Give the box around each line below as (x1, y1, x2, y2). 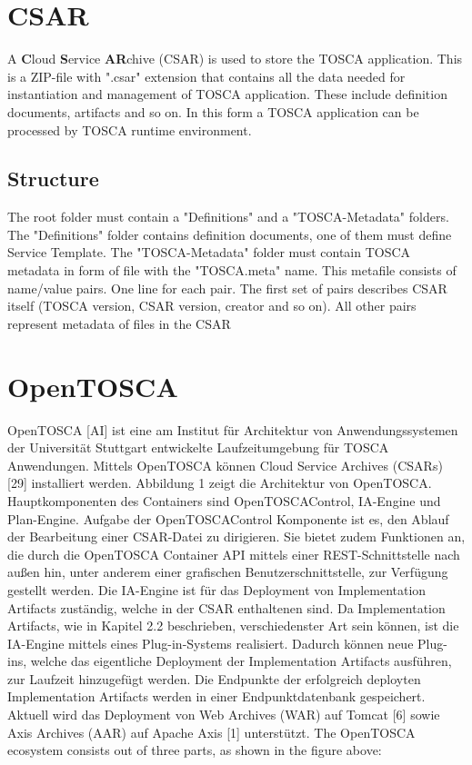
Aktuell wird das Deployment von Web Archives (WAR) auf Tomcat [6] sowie (7, 705, 440, 724)
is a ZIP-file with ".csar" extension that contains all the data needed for (7, 66, 406, 85)
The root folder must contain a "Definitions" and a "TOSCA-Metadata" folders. (7, 207, 449, 226)
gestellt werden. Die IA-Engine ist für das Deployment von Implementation (7, 580, 427, 599)
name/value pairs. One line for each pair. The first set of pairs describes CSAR (7, 278, 447, 297)
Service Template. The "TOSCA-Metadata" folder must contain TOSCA (7, 243, 411, 262)
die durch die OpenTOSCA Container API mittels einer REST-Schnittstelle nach (7, 544, 460, 563)
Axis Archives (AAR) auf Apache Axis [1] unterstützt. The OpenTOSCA (7, 722, 416, 741)
